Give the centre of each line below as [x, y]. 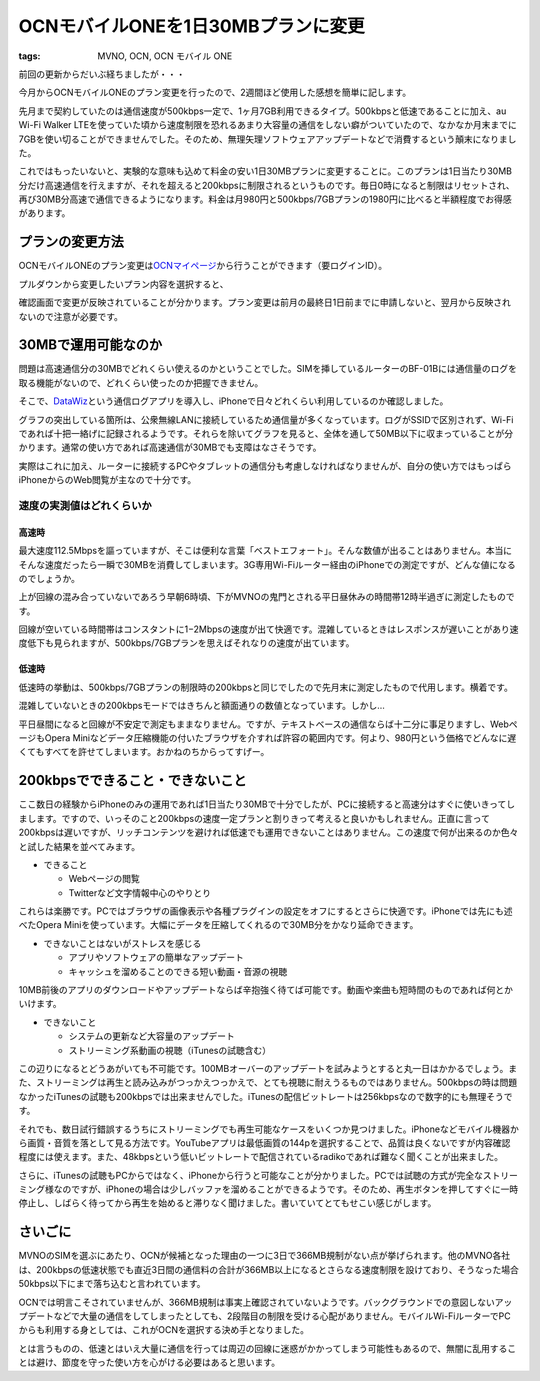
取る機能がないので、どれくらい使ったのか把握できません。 [141, 382]
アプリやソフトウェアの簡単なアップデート [156, 957]
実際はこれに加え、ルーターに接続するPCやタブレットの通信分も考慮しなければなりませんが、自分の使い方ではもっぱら [265, 466]
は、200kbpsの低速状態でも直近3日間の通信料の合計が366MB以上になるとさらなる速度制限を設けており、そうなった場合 [268, 1269]
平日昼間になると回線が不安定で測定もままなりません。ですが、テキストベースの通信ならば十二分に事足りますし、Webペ [268, 724]
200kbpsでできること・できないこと [132, 780]
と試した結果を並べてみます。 [79, 846]
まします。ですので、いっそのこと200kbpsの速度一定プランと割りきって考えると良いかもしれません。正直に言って [254, 818]
